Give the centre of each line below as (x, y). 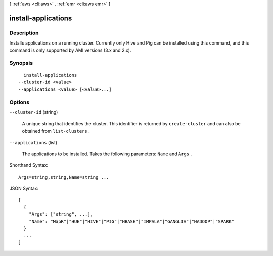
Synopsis (21, 63)
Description (24, 33)
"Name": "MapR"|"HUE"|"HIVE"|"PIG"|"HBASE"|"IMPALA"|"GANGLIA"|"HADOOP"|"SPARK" (131, 221)
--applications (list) (33, 142)
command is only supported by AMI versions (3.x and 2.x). (70, 50)
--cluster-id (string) (34, 112)
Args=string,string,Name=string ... (64, 177)
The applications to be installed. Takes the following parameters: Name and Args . (107, 154)
